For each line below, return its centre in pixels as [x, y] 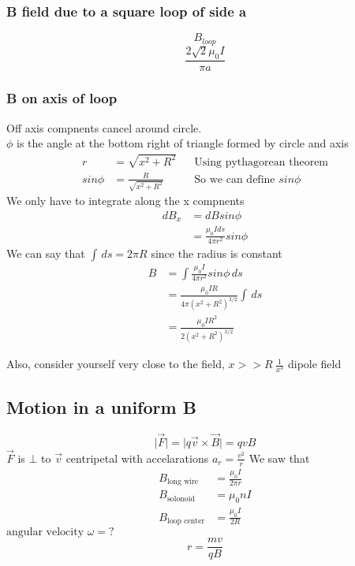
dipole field [314, 364]
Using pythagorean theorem [262, 162]
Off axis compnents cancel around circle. [104, 127]
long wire [183, 482]
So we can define [235, 179]
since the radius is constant [217, 253]
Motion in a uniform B [101, 406]
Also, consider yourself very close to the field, [116, 364]
